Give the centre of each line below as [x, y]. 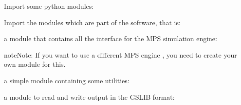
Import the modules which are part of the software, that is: [92, 22]
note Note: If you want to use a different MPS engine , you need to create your [120, 54]
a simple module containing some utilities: [67, 80]
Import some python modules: [49, 6]
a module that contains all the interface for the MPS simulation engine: [111, 38]
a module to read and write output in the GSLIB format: [89, 97]
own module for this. [35, 64]
